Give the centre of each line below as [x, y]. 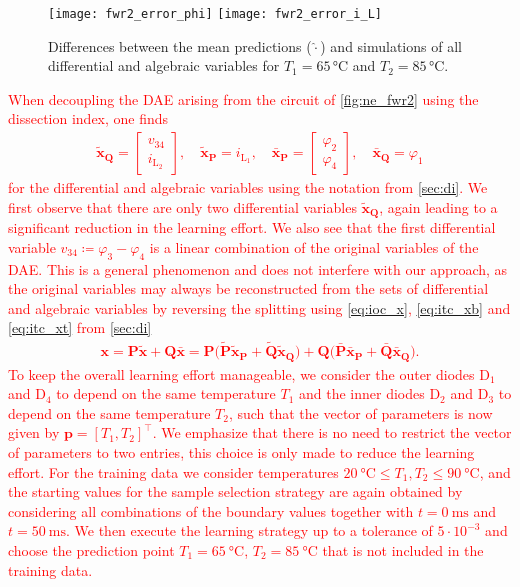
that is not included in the [403, 549]
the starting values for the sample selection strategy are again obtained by [235, 491]
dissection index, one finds [88, 118]
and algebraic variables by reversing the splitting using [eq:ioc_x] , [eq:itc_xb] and [259, 307]
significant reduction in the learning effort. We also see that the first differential [252, 227]
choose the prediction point [91, 549]
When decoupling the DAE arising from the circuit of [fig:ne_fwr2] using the [243, 98]
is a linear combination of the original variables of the [314, 246]
